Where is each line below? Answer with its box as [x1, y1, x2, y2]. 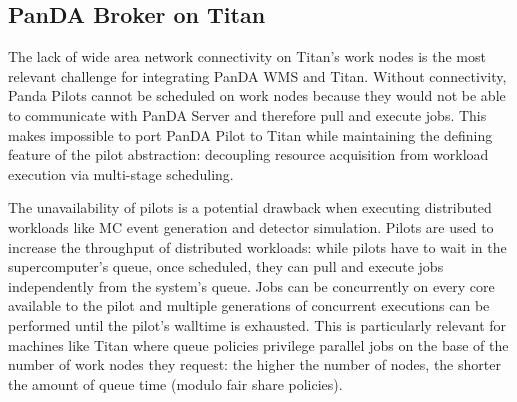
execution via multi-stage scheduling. [8, 163, 234, 184]
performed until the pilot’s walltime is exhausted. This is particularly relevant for [8, 314, 507, 335]
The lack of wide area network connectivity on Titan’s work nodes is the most [8, 46, 486, 67]
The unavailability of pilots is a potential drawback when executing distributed [8, 197, 492, 218]
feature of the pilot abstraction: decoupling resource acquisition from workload [8, 144, 489, 165]
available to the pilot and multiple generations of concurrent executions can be [8, 295, 490, 316]
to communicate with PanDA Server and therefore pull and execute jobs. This [8, 104, 487, 125]
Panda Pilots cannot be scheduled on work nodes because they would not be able [8, 85, 506, 106]
